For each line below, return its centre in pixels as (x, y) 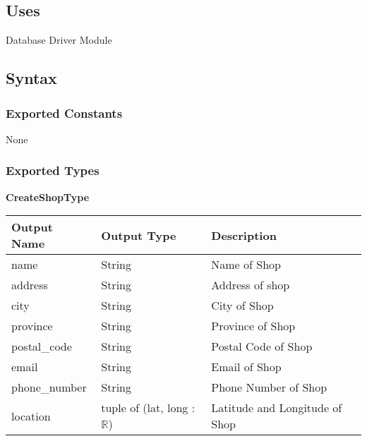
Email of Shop (246, 367)
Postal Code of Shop (262, 346)
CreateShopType (48, 197)
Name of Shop (246, 265)
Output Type (139, 235)
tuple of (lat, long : (148, 408)
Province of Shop (253, 326)
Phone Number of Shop (269, 387)
